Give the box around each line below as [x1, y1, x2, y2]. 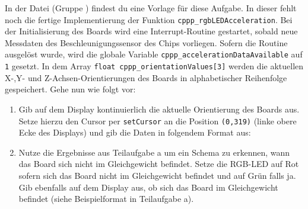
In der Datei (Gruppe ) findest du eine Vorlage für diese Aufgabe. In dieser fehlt [5, 2, 297, 14]
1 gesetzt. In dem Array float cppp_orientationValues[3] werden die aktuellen [5, 60, 304, 72]
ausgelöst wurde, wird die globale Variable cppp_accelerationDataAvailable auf [5, 48, 303, 60]
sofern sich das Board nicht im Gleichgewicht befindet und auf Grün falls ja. [18, 169, 296, 181]
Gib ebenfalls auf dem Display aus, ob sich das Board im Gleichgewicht [18, 181, 278, 193]
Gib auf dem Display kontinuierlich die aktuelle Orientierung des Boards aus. [18, 102, 300, 115]
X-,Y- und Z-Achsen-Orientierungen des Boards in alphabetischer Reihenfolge [5, 71, 287, 83]
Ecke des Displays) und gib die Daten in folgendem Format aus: [18, 126, 251, 139]
